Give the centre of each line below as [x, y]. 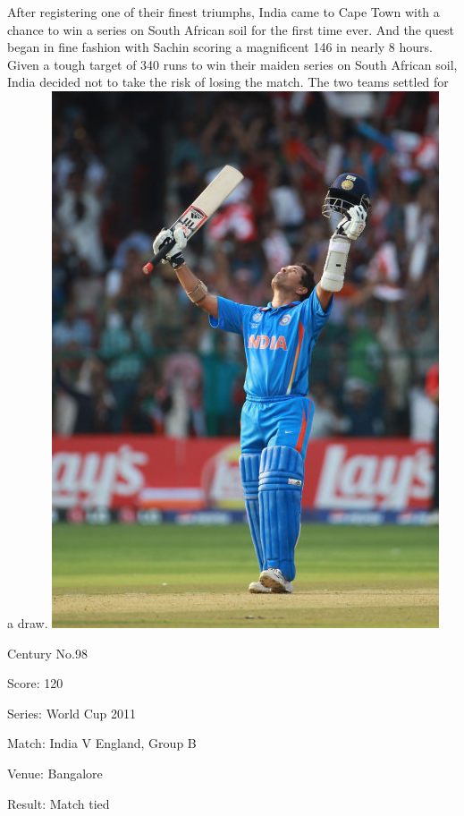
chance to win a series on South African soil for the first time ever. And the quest [231, 29]
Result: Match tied [59, 803]
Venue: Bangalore [55, 773]
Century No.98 [47, 653]
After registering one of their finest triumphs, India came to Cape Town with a [224, 12]
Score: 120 [35, 683]
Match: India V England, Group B [102, 743]
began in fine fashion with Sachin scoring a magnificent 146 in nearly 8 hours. [220, 47]
